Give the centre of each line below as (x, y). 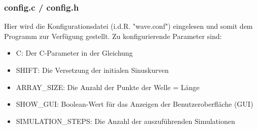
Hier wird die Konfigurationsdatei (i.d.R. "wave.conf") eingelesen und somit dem (128, 26)
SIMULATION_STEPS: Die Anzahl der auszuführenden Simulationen (125, 121)
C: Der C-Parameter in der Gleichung (74, 53)
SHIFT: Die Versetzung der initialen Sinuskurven (92, 70)
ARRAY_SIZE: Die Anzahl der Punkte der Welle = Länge (108, 87)
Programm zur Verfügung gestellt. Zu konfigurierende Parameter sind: (113, 36)
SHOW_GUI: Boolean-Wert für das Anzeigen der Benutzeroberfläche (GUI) (135, 104)
